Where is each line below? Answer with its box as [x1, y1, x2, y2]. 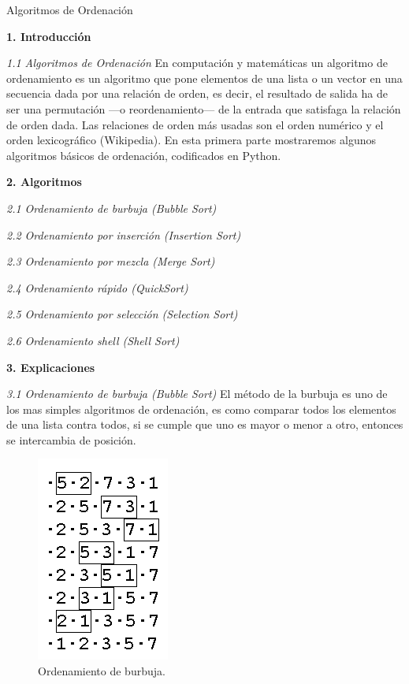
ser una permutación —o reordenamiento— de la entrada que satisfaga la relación [6, 100, 401, 117]
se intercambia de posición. [6, 431, 136, 448]
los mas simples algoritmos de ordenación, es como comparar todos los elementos [6, 400, 396, 417]
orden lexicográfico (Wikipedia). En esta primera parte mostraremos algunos [6, 132, 377, 148]
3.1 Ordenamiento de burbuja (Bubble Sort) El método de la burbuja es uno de [6, 385, 388, 402]
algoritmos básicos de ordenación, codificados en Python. [6, 147, 281, 163]
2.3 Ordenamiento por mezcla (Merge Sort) [6, 253, 215, 270]
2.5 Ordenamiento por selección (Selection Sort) [6, 306, 238, 322]
